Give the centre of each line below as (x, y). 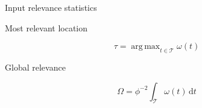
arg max (146, 47)
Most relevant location (46, 27)
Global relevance (35, 67)
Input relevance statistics (51, 7)
